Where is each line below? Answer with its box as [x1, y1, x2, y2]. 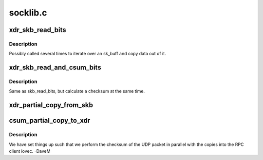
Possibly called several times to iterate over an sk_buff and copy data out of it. [9, 51, 166, 57]
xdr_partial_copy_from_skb [9, 101, 94, 109]
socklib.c [9, 7, 47, 18]
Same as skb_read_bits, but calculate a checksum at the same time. [9, 88, 145, 94]
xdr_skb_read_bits [9, 26, 66, 34]
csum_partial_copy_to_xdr [9, 116, 91, 125]
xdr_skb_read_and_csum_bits [9, 64, 102, 72]
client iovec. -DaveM [9, 148, 51, 154]
